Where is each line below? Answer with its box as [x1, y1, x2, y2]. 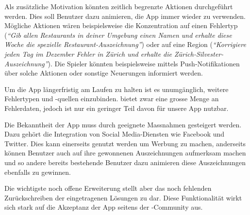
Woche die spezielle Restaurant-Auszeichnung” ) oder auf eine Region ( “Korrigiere [4, 39, 246, 49]
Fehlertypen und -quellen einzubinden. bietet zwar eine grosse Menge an [4, 93, 219, 104]
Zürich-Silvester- [174, 48, 224, 59]
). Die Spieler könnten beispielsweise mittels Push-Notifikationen [48, 58, 240, 68]
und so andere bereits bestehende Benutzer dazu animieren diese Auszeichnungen [4, 157, 246, 167]
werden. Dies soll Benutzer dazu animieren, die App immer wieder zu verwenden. [4, 11, 246, 21]
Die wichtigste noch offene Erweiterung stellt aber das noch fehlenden [4, 183, 212, 193]
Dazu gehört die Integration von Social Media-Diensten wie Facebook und [4, 129, 225, 139]
